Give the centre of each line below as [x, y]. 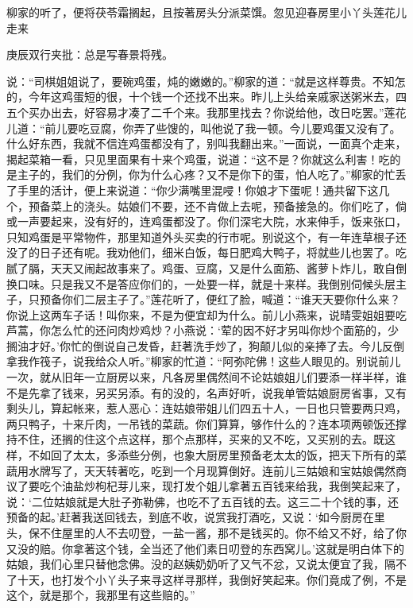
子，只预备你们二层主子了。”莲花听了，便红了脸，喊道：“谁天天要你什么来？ [204, 299]
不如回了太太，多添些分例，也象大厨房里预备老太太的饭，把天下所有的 [212, 455]
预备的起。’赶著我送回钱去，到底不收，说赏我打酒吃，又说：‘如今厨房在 [190, 517]
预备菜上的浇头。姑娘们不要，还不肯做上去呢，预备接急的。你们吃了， [212, 205]
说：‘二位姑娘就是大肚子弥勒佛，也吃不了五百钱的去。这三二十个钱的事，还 [203, 501]
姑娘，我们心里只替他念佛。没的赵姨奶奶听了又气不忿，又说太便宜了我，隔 [201, 564]
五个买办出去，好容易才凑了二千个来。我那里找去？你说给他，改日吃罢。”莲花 [206, 112]
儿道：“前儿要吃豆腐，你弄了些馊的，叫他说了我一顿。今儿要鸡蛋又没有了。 [204, 128]
